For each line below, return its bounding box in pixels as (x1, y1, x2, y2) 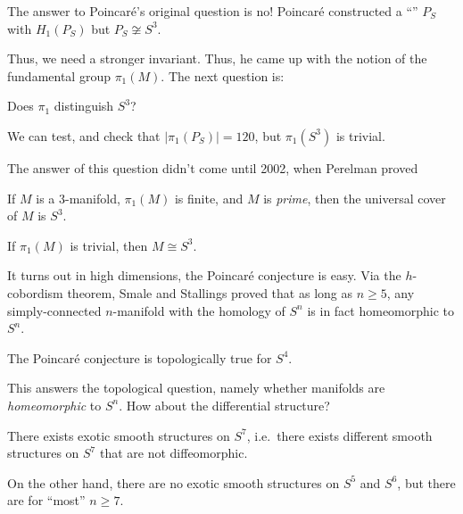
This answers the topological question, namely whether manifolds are (7, 378, 385, 397)
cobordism (7, 283, 63, 302)
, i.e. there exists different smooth (246, 426, 433, 444)
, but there (397, 473, 456, 492)
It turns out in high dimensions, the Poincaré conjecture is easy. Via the (7, 266, 401, 285)
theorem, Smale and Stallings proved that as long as (67, 283, 352, 302)
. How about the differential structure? (119, 395, 330, 414)
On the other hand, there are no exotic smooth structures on (7, 473, 340, 492)
